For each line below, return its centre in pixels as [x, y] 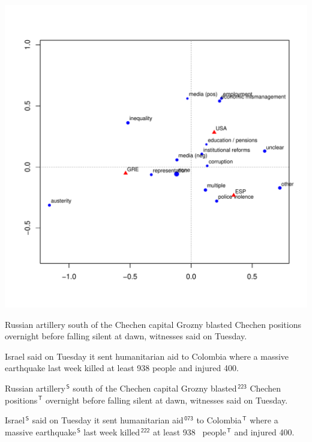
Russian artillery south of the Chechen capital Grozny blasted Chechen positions [153, 324]
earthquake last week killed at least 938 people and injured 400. [122, 368]
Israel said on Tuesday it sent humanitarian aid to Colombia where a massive [147, 356]
